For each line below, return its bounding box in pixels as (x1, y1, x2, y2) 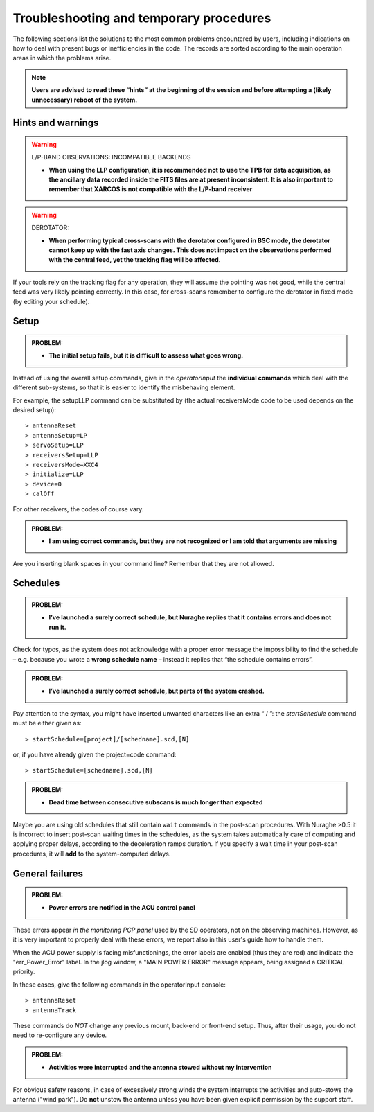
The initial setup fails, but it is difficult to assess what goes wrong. (48, 351, 244, 360)
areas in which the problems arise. (12, 54, 112, 62)
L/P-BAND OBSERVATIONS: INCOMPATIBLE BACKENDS (31, 153, 191, 161)
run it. (48, 623, 67, 631)
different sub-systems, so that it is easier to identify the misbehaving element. (12, 383, 235, 391)
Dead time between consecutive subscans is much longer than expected (48, 798, 263, 806)
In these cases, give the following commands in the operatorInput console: (12, 980, 226, 989)
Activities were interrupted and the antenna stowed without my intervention (48, 1064, 273, 1072)
